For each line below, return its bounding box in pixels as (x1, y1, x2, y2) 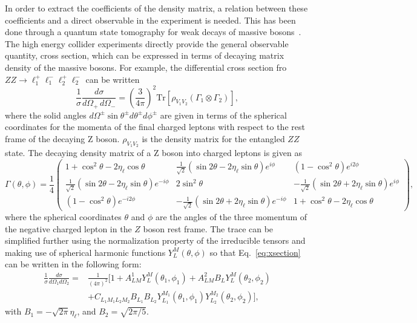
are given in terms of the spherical (160, 108, 287, 121)
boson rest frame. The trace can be (143, 222, 274, 235)
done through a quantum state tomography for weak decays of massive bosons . (5, 25, 301, 38)
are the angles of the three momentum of (155, 210, 307, 223)
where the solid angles (5, 108, 87, 121)
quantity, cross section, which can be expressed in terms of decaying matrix (5, 49, 284, 62)
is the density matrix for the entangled (142, 132, 285, 145)
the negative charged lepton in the (5, 222, 132, 235)
